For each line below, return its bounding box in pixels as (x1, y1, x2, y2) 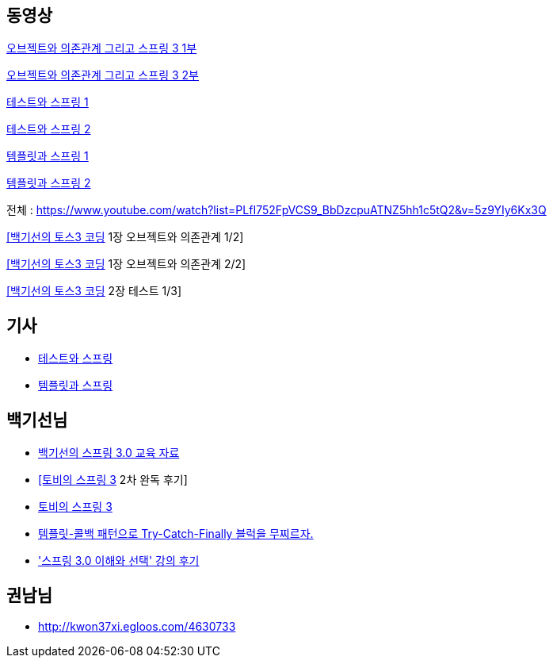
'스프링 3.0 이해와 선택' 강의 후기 (38, 554, 200, 568)
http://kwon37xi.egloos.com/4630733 (38, 619, 236, 633)
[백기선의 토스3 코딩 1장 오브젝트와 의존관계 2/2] (6, 257, 246, 271)
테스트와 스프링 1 (6, 95, 89, 109)
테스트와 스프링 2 (6, 122, 91, 136)
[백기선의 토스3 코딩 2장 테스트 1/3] (6, 284, 182, 298)
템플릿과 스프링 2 (6, 176, 91, 190)
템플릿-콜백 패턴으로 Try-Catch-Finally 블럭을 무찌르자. (38, 527, 314, 541)
